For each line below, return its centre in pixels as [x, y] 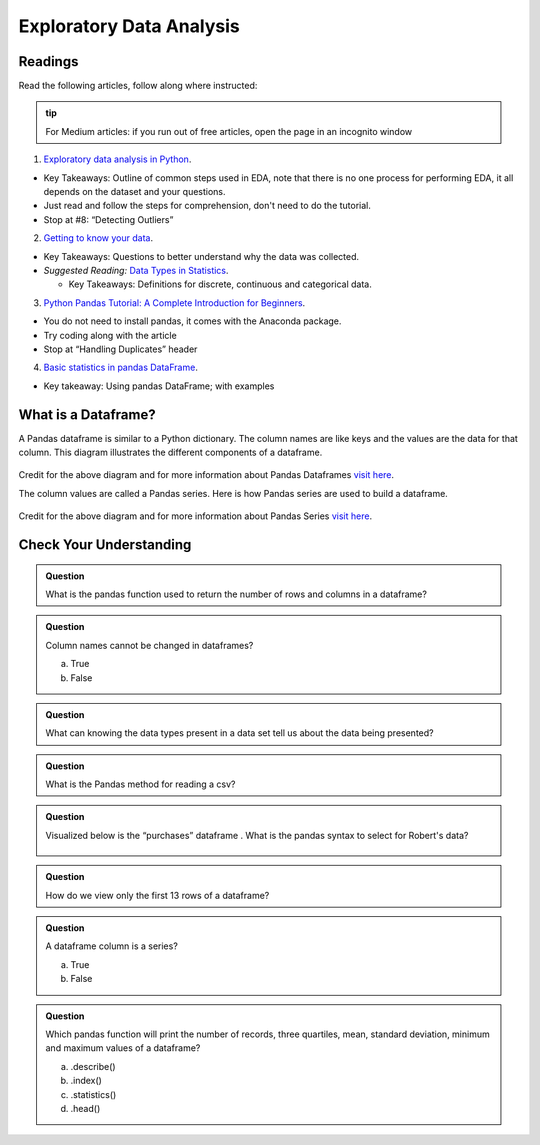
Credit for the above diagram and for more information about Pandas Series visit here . [195, 516]
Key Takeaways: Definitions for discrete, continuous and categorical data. [220, 284]
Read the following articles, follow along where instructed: [138, 86]
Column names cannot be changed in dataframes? [149, 645]
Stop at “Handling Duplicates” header [120, 349]
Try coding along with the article [110, 335]
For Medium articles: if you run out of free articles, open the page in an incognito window [229, 131]
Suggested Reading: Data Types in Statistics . [136, 270]
